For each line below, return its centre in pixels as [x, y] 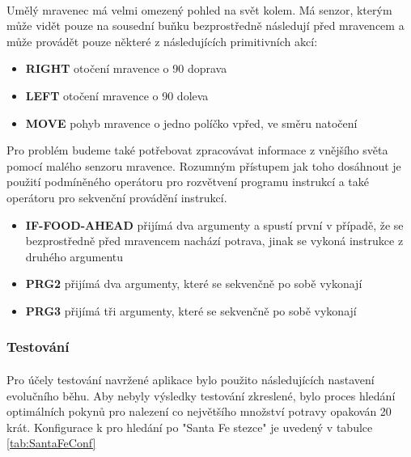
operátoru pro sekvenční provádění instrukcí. [117, 197]
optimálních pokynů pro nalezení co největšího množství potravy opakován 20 [199, 411]
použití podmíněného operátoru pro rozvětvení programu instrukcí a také [188, 182]
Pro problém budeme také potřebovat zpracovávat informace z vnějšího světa [197, 150]
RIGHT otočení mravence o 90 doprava [126, 68]
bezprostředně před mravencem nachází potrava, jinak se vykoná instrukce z [214, 241]
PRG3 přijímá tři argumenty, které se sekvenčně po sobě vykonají [191, 310]
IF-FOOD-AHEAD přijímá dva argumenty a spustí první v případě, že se [214, 224]
